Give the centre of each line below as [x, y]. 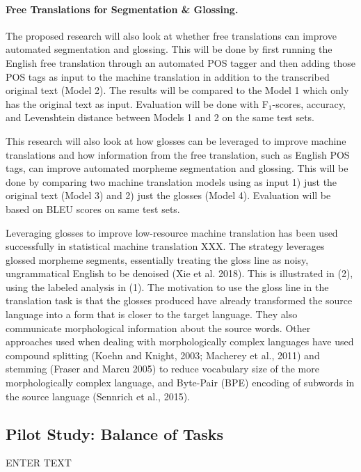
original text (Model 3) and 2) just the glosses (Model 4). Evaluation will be [168, 195]
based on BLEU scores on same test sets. [93, 209]
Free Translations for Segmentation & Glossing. [122, 9]
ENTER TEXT [39, 463]
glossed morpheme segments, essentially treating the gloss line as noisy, [157, 259]
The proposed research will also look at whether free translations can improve [171, 35]
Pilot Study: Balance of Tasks [114, 433]
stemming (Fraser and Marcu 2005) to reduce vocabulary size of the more [162, 369]
